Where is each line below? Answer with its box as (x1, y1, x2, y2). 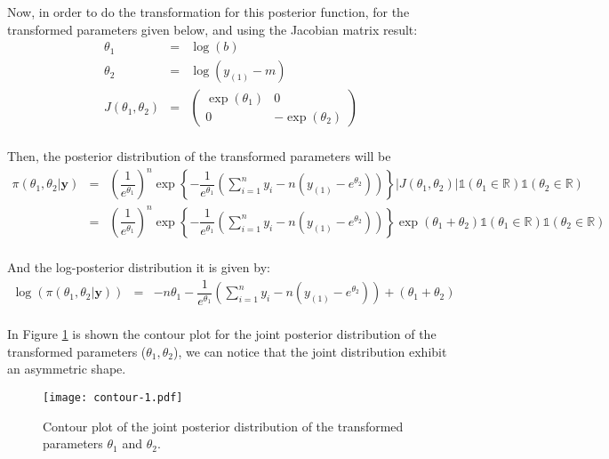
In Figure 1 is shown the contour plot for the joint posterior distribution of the (7, 325, 437, 343)
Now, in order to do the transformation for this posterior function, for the (7, 3, 410, 20)
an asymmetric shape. (7, 359, 126, 378)
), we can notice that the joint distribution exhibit (173, 342, 447, 360)
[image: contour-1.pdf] (43, 391, 183, 404)
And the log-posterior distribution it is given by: (7, 258, 270, 276)
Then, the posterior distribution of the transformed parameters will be (7, 147, 391, 165)
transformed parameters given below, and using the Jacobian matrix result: (7, 20, 418, 38)
